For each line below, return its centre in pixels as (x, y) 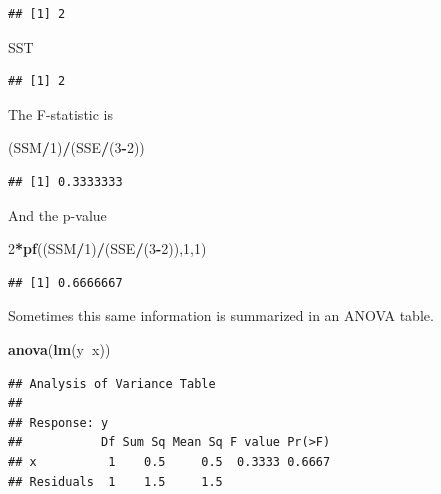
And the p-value (57, 214)
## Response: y (58, 422)
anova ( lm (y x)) (59, 348)
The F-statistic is (61, 113)
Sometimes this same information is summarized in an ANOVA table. (221, 315)
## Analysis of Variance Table (112, 383)
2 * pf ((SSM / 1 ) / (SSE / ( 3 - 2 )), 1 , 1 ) (107, 248)
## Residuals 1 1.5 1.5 (115, 481)
